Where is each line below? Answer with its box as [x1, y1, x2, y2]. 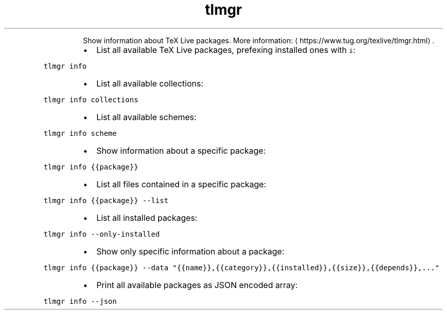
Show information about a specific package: [96, 145, 266, 156]
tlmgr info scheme [43, 129, 117, 137]
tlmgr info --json [43, 297, 117, 305]
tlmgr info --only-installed [43, 230, 160, 238]
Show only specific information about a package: [96, 246, 284, 256]
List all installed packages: [96, 212, 197, 223]
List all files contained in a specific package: [96, 179, 266, 189]
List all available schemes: [96, 111, 196, 122]
